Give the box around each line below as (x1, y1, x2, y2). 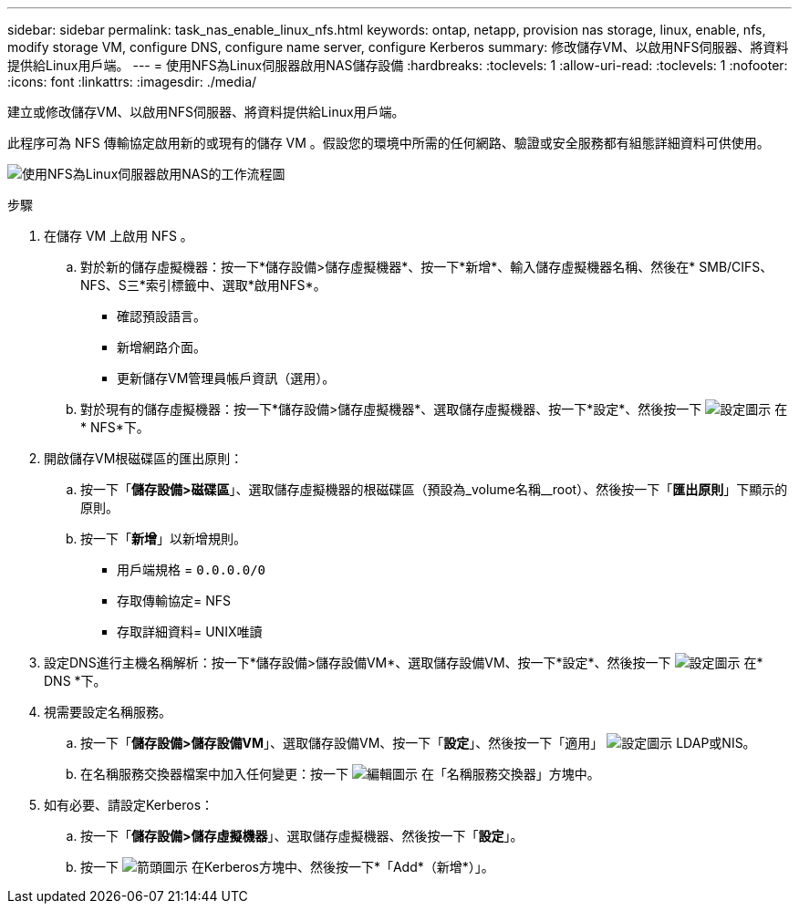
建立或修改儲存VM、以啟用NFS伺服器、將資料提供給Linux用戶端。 (7, 104, 405, 119)
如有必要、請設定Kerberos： (44, 797, 214, 813)
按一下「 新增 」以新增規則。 (80, 531, 246, 546)
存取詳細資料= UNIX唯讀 (117, 624, 263, 639)
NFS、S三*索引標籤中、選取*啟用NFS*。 (80, 277, 327, 293)
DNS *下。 (44, 673, 107, 688)
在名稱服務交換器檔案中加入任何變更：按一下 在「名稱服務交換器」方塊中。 (80, 766, 600, 782)
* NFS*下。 (80, 419, 150, 435)
